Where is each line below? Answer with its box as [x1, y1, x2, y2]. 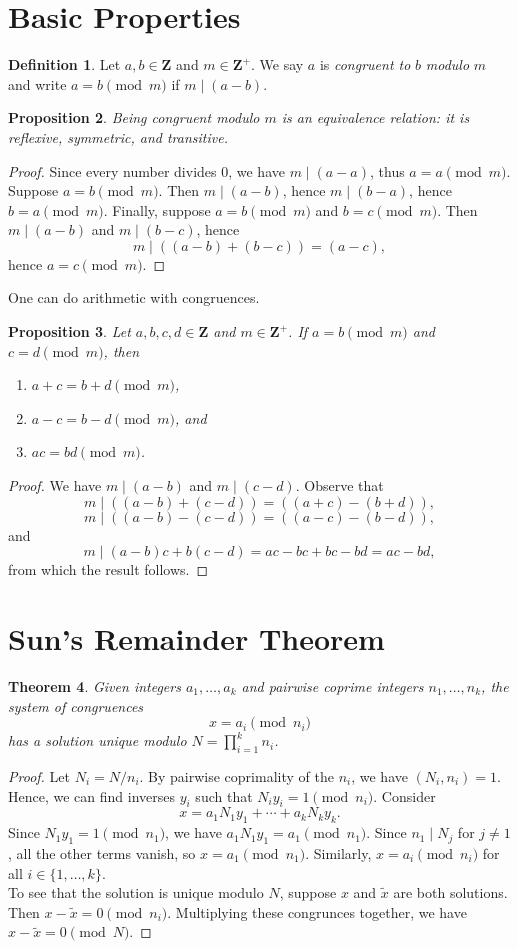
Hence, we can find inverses [8, 785, 175, 806]
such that [195, 785, 253, 806]
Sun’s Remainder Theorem [8, 618, 385, 658]
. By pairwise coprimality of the [139, 765, 334, 786]
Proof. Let [8, 765, 70, 786]
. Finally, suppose [103, 199, 211, 220]
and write [8, 73, 67, 94]
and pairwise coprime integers [241, 675, 424, 696]
